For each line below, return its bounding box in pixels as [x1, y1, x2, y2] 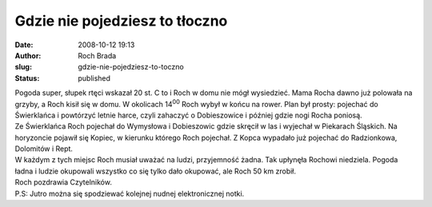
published [78, 73, 111, 83]
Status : [14, 73, 40, 83]
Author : [14, 50, 42, 60]
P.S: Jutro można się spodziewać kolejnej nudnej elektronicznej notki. [14, 189, 245, 198]
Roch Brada [78, 50, 117, 60]
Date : [14, 40, 34, 50]
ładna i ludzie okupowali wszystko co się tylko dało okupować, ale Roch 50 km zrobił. [14, 166, 296, 176]
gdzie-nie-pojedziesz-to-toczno [78, 62, 184, 72]
